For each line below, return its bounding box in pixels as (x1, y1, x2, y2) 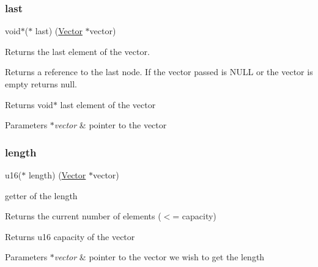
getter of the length (5, 189, 78, 202)
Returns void (5, 98, 53, 111)
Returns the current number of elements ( (5, 210, 161, 222)
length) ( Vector (28, 169, 86, 181)
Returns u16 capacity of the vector (5, 230, 135, 243)
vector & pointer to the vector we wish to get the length (54, 251, 265, 263)
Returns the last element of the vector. (5, 45, 150, 57)
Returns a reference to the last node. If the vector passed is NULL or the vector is (5, 65, 313, 78)
